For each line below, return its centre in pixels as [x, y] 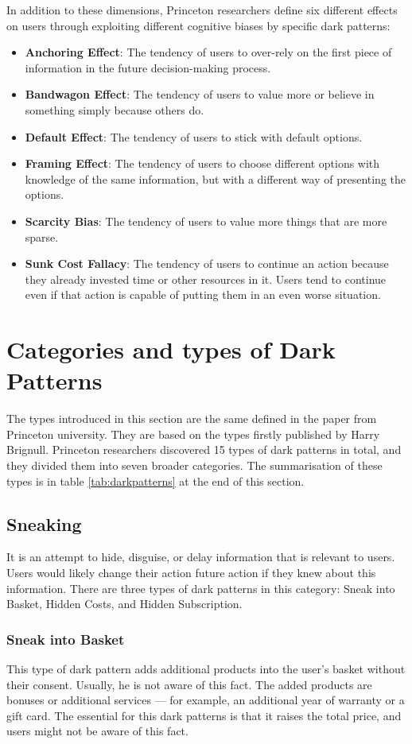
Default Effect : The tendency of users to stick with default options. [194, 136]
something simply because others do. [115, 109]
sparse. [42, 236]
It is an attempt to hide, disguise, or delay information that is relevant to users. [201, 557]
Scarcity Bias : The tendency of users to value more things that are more [206, 221]
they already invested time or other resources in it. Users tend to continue [206, 279]
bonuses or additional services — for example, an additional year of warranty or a [206, 700]
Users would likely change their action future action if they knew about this [191, 572]
